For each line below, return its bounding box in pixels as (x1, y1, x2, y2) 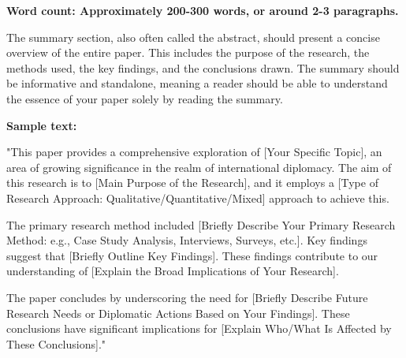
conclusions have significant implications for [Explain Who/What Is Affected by (6, 320, 392, 337)
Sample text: (6, 117, 77, 133)
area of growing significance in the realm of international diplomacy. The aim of (6, 158, 392, 175)
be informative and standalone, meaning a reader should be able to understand (6, 75, 388, 91)
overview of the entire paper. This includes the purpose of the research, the (6, 44, 370, 61)
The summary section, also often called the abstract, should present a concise (6, 28, 380, 45)
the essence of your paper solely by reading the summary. (6, 90, 283, 106)
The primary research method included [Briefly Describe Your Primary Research (6, 216, 396, 233)
